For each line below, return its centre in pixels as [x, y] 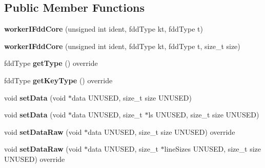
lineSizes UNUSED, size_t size [212, 149]
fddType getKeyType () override [58, 80]
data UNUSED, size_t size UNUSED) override [161, 131]
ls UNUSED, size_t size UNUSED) [204, 115]
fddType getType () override [51, 63]
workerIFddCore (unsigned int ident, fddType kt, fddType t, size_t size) [122, 46]
